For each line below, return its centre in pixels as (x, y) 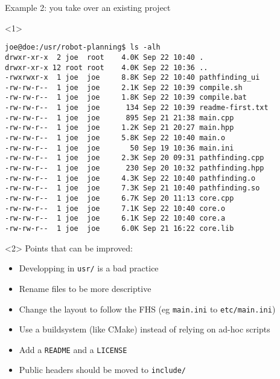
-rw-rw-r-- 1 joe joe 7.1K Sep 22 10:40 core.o (115, 208)
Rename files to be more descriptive (85, 288)
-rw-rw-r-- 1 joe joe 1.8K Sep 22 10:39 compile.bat (126, 98)
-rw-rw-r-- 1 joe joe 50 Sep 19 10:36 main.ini (119, 148)
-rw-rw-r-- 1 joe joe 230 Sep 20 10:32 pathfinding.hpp (135, 168)
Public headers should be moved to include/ (103, 370)
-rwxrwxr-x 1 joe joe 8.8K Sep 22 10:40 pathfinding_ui (132, 78)
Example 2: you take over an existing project (88, 7)
